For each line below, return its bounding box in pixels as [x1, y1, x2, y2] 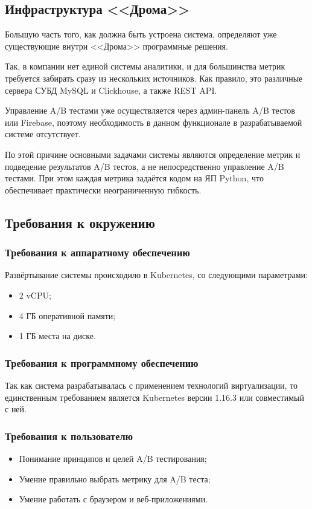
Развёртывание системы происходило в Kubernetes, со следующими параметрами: [5, 268, 308, 281]
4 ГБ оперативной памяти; [19, 309, 116, 322]
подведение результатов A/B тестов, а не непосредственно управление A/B [5, 160, 284, 172]
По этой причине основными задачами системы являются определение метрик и [5, 148, 301, 160]
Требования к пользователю [5, 428, 133, 443]
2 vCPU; [19, 288, 51, 301]
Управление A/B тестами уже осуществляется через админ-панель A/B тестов [5, 104, 295, 117]
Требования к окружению [5, 213, 155, 232]
